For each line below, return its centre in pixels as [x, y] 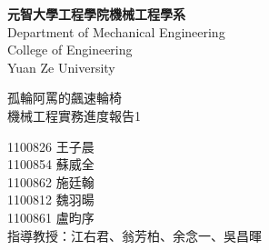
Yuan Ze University [61, 67]
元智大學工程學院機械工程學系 [96, 14]
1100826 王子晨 [51, 146]
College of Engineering [70, 50]
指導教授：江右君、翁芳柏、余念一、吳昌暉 [134, 235]
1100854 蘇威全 [51, 164]
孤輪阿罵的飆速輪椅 [65, 98]
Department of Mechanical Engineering [116, 31]
